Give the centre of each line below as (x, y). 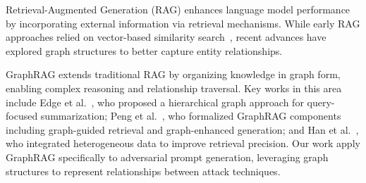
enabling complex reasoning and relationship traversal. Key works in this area (174, 88)
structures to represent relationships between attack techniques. (143, 171)
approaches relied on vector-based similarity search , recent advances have (166, 37)
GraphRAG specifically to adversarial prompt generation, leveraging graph (167, 157)
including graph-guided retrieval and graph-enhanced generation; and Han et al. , (182, 129)
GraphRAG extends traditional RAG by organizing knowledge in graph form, (173, 74)
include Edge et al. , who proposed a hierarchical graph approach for (155, 102)
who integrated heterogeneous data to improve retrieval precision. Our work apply (183, 143)
